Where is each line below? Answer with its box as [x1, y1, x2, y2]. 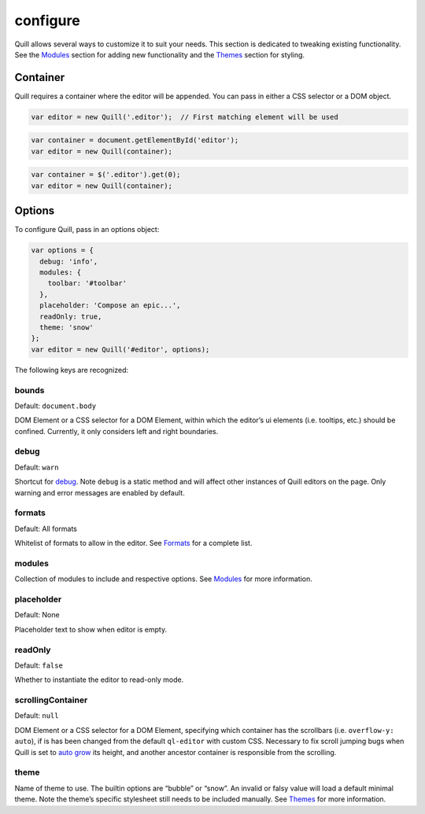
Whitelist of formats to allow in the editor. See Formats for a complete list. [14, 539, 253, 548]
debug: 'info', [39, 256, 98, 266]
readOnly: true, [39, 311, 102, 321]
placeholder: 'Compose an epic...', [39, 301, 181, 310]
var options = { [31, 246, 94, 255]
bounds [14, 385, 45, 396]
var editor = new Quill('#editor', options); [31, 344, 210, 354]
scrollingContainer [14, 694, 88, 705]
